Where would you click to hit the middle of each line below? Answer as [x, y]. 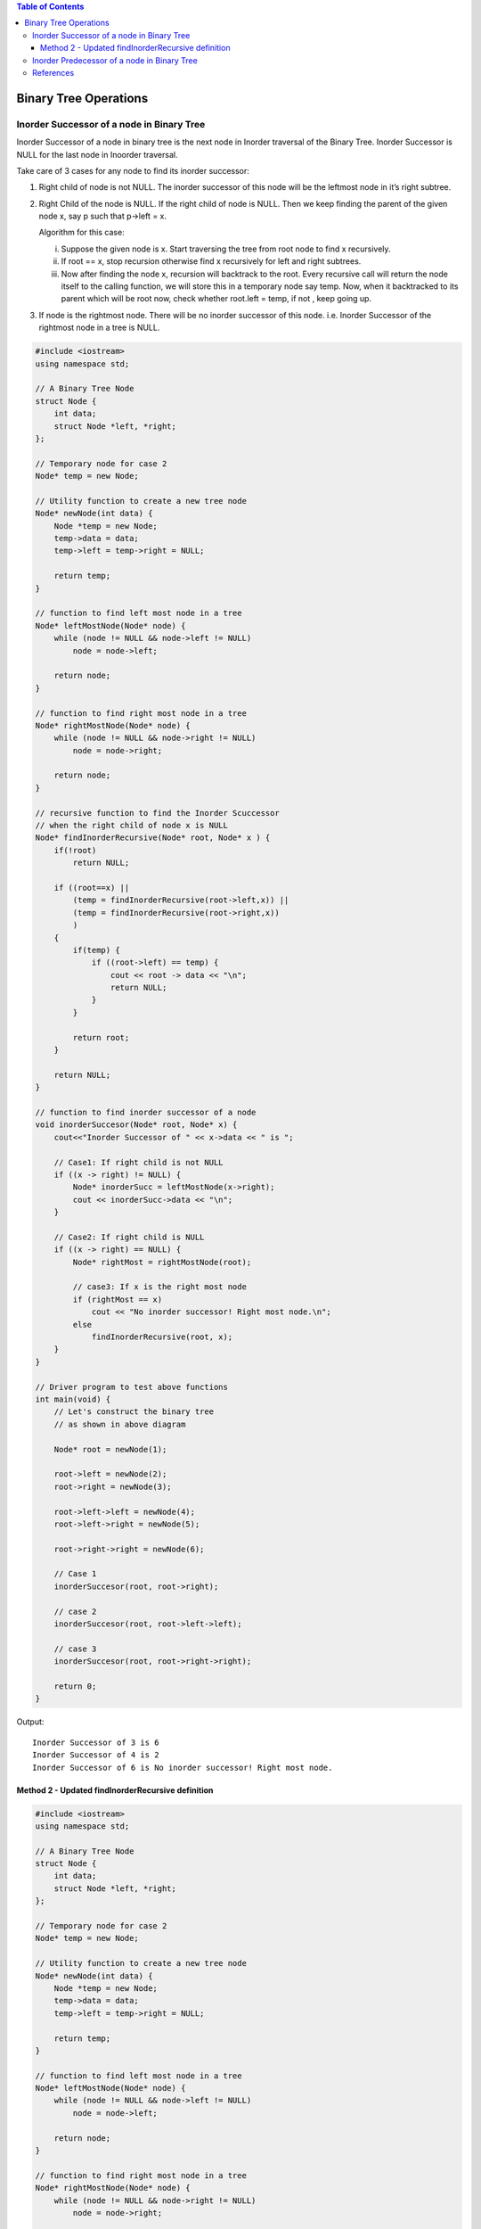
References [53, 72]
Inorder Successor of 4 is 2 [96, 1755]
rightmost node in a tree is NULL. [99, 328]
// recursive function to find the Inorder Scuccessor [157, 813]
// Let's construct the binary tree [134, 1412]
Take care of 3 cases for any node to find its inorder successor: [133, 170]
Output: [30, 1722]
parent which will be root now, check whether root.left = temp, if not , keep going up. [216, 299]
